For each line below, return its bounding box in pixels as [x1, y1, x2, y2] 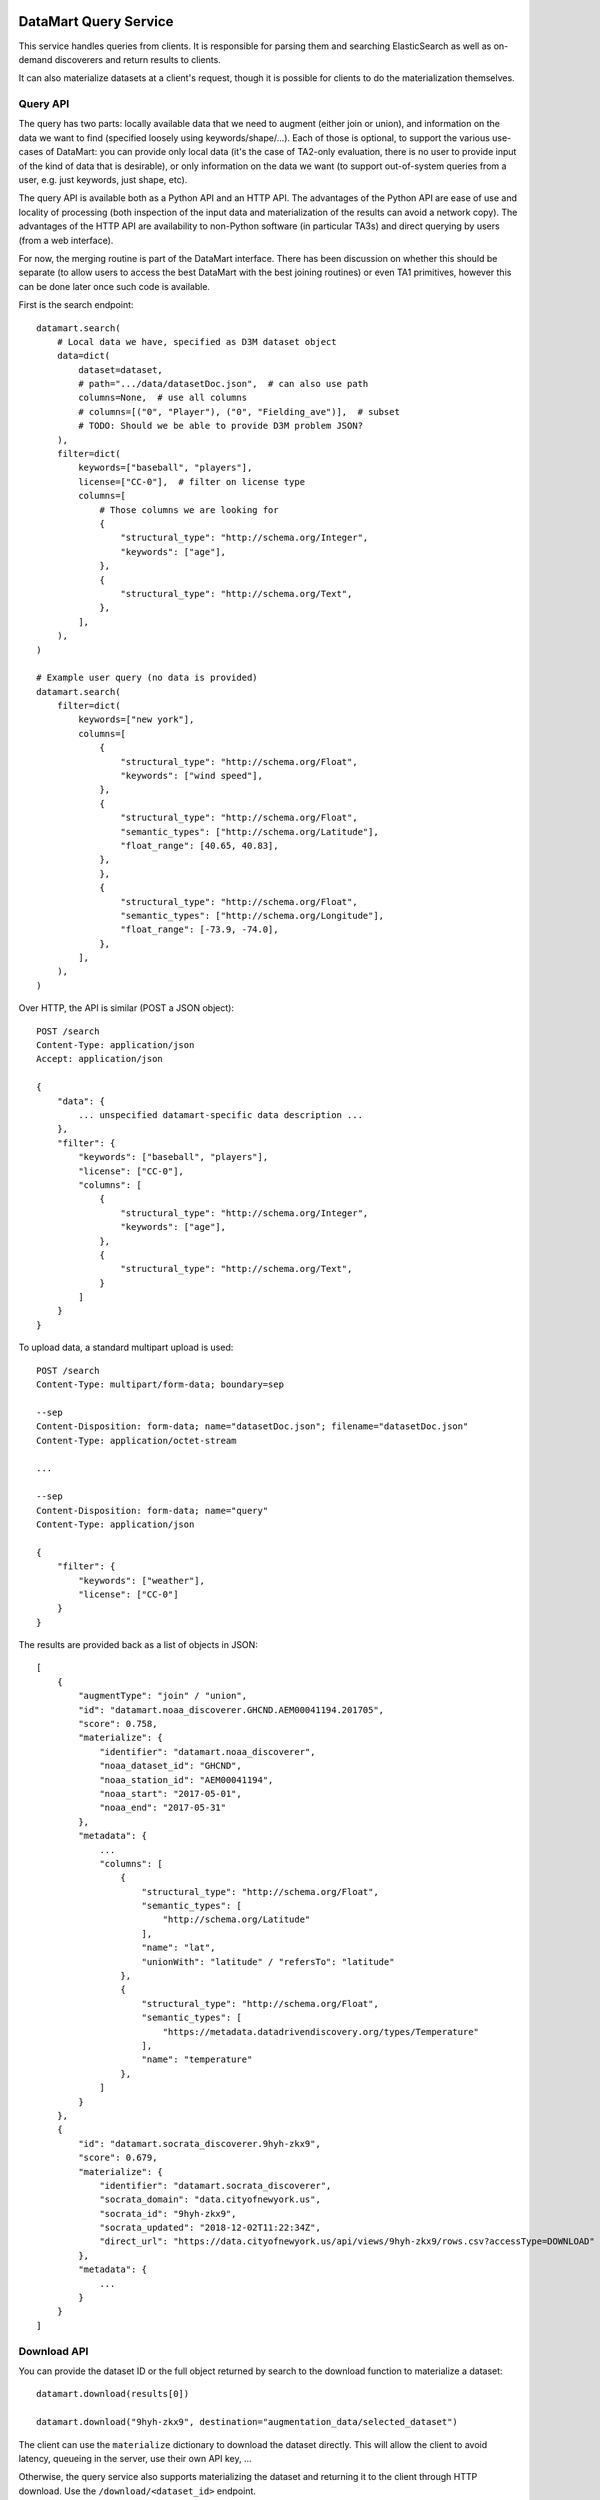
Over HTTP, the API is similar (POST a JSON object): [18, 1002, 235, 1014]
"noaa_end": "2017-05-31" [99, 1802, 227, 1814]
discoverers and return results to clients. [54, 53, 222, 65]
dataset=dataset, [78, 364, 164, 375]
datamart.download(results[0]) [36, 2388, 190, 2400]
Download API [18, 2344, 89, 2358]
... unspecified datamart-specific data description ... [78, 1110, 364, 1120]
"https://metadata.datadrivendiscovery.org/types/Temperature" [162, 2026, 480, 2037]
